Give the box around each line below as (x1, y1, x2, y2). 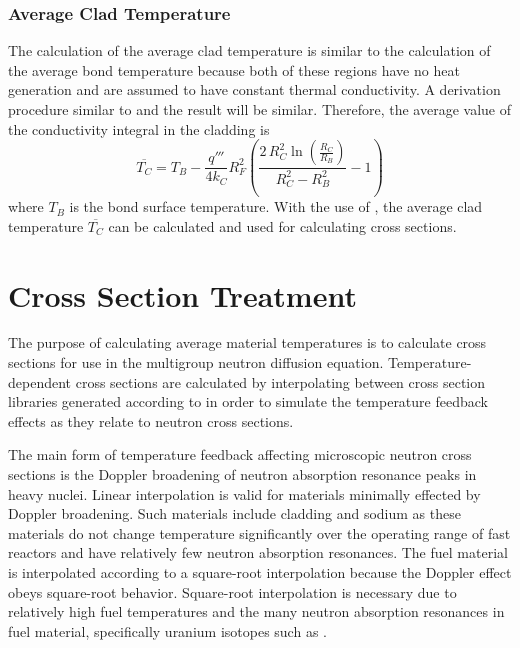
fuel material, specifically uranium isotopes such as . (8, 620, 327, 641)
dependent (8, 371, 72, 392)
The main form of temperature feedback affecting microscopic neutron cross (8, 444, 472, 465)
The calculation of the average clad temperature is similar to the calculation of (8, 40, 491, 61)
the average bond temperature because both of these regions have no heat (8, 59, 460, 80)
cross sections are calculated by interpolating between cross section (75, 371, 486, 392)
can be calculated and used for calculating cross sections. (108, 215, 457, 236)
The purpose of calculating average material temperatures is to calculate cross (8, 332, 487, 353)
